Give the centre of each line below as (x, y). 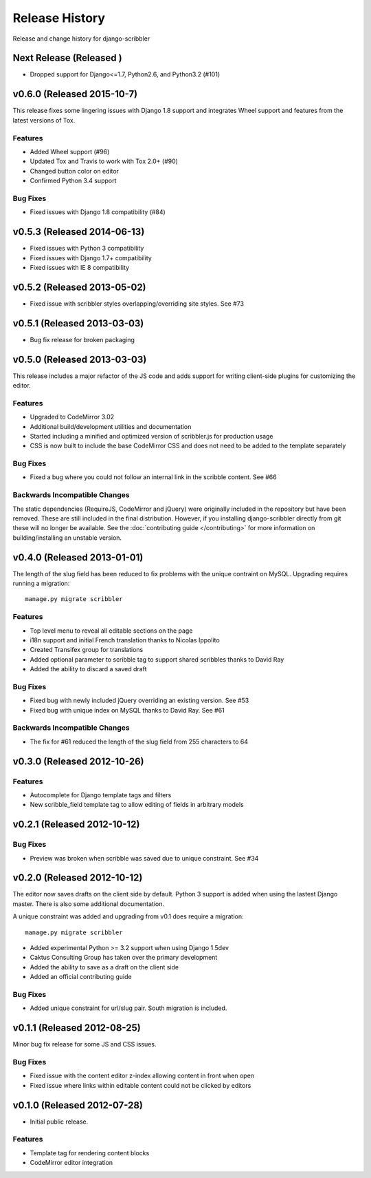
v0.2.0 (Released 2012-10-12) (78, 878)
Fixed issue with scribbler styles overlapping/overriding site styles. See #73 (137, 304)
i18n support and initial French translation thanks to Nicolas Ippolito (125, 640)
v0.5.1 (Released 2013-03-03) (78, 323)
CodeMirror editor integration (71, 1163)
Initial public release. (59, 1122)
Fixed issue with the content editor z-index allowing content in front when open (142, 1076)
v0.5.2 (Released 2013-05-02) (80, 287)
